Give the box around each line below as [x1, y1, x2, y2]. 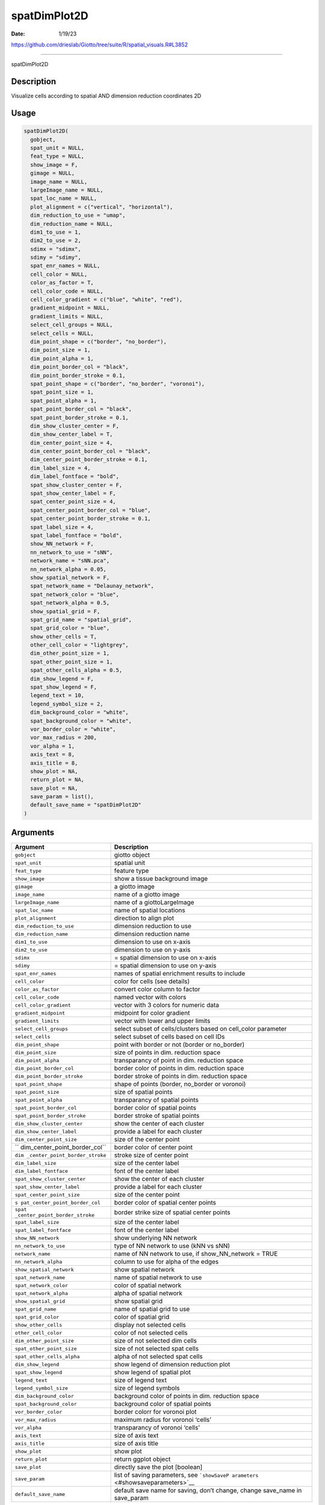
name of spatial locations [114, 906, 186, 914]
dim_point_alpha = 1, [30, 355, 94, 362]
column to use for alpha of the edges [114, 1258, 219, 1266]
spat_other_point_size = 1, [30, 658, 113, 665]
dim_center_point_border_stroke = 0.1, [30, 456, 148, 463]
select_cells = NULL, [30, 330, 94, 337]
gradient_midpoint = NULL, [30, 305, 110, 311]
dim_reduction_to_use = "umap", [30, 212, 126, 219]
